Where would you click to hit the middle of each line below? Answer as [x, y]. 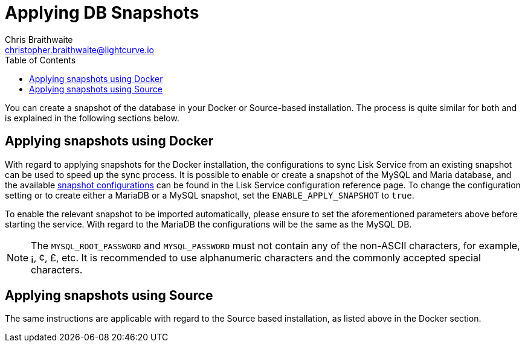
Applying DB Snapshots [102, 13]
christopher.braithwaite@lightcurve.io [79, 49]
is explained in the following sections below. [92, 118]
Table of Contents [40, 60]
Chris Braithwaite [39, 39]
